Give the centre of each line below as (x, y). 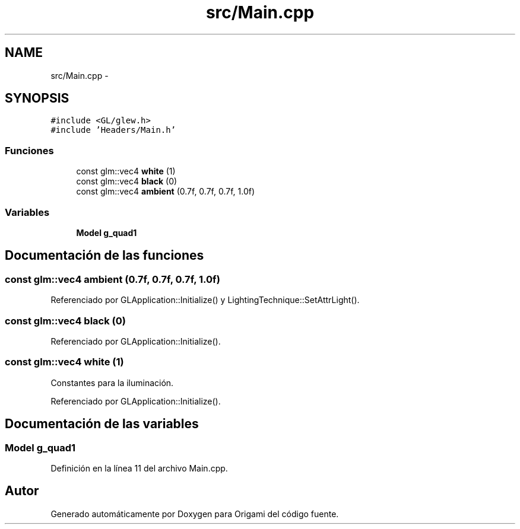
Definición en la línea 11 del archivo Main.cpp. (139, 468)
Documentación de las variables (102, 424)
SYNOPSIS (37, 98)
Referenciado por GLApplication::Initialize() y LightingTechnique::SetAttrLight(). (205, 300)
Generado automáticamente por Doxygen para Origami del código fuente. (195, 514)
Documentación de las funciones (104, 256)
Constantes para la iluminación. (112, 383)
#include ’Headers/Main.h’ (113, 130)
